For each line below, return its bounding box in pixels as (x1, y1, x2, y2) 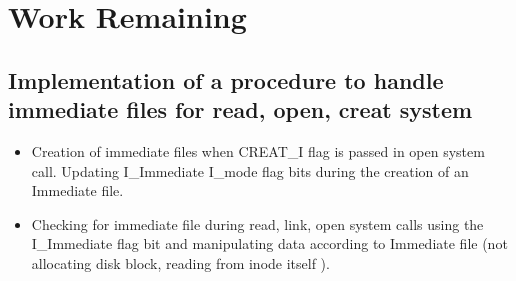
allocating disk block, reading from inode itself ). (31, 252, 330, 273)
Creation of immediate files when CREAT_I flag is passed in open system (31, 140, 485, 161)
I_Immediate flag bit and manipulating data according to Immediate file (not (31, 233, 508, 254)
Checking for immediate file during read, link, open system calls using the (31, 213, 484, 234)
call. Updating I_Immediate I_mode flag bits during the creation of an (31, 160, 469, 181)
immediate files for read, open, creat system (8, 94, 473, 125)
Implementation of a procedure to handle (8, 64, 444, 95)
